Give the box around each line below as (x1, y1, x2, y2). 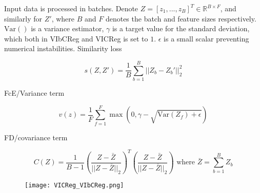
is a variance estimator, (31, 23, 104, 34)
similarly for (4, 13, 43, 24)
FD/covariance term (4, 132, 68, 142)
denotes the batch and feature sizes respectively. (105, 13, 256, 24)
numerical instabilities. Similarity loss (4, 43, 122, 54)
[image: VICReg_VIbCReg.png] (25, 181, 124, 189)
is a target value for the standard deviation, (112, 23, 250, 34)
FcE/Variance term (4, 88, 65, 98)
